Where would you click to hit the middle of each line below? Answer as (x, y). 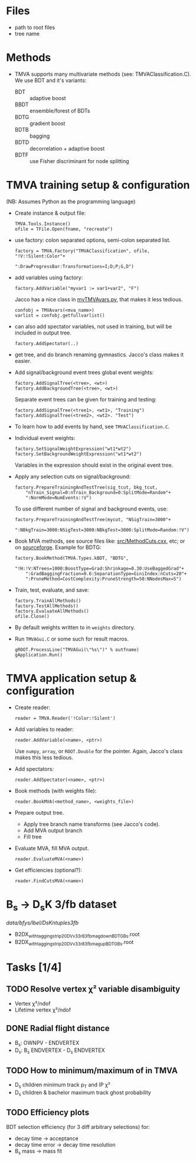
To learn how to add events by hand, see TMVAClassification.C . (92, 426)
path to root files (35, 27)
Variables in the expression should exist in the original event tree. (94, 465)
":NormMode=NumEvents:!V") (59, 497)
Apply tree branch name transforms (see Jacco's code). (92, 824)
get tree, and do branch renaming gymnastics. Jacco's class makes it (99, 355)
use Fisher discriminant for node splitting (79, 161)
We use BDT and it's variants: (50, 80)
